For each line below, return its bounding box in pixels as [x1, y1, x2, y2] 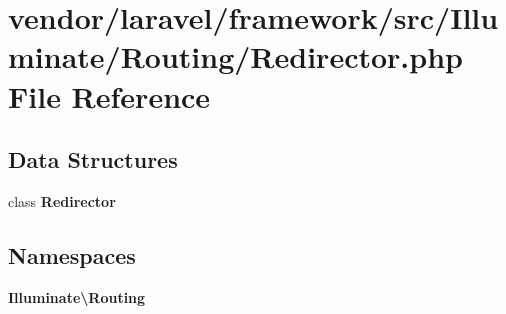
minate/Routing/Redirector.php [8, 36, 463, 77]
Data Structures [8, 144, 178, 175]
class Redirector [8, 190, 116, 211]
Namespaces [8, 239, 136, 270]
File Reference [8, 75, 211, 116]
